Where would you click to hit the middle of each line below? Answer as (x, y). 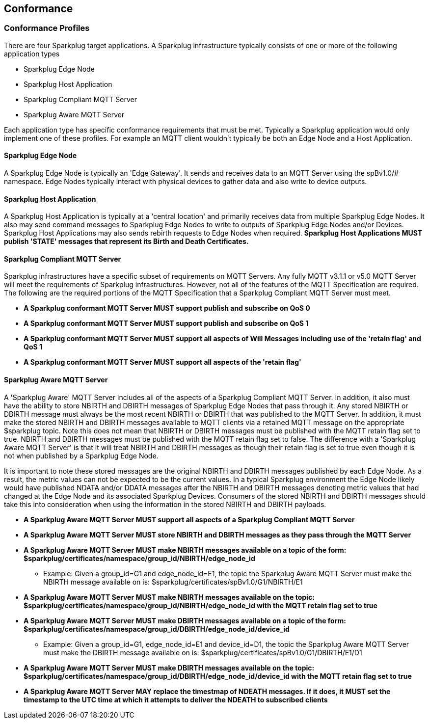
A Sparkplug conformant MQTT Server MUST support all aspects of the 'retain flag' (162, 362)
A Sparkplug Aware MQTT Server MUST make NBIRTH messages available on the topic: (169, 597)
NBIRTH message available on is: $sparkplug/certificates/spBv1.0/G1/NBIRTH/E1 (173, 582)
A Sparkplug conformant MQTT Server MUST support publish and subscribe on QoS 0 (167, 308)
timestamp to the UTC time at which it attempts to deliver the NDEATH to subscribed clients (176, 699)
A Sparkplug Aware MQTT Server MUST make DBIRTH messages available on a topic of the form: (185, 620)
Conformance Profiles (47, 28)
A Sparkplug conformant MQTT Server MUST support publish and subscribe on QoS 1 (166, 323)
